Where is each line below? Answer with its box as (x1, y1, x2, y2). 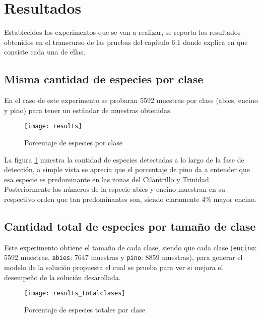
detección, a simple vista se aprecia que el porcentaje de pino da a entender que (4, 164, 250, 175)
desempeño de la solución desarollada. (4, 272, 121, 282)
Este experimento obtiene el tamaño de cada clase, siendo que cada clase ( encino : (4, 242, 257, 252)
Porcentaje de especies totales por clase (24, 304, 146, 314)
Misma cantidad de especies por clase (4, 71, 204, 87)
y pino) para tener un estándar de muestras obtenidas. (4, 104, 172, 115)
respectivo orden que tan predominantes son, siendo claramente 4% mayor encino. (4, 193, 256, 204)
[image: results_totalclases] (24, 290, 125, 297)
